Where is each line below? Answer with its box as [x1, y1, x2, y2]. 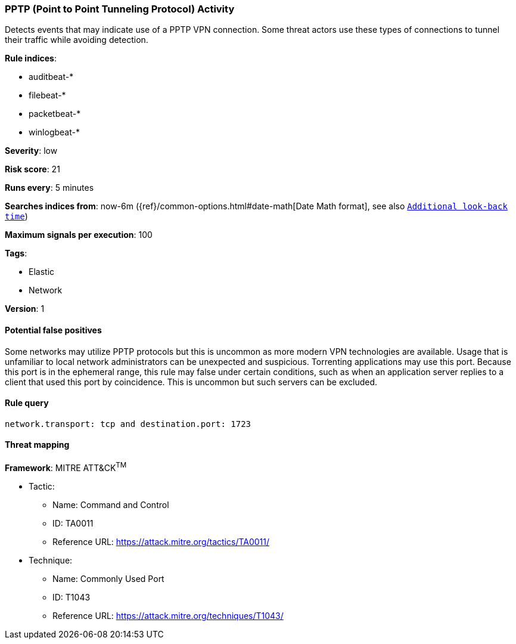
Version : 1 [5, 304, 45, 314]
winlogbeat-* [29, 127, 80, 138]
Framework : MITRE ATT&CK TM [5, 461, 127, 473]
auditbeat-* [29, 72, 74, 82]
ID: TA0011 [52, 518, 94, 528]
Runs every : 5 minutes [5, 182, 94, 193]
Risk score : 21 [5, 164, 60, 175]
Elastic [29, 267, 55, 277]
